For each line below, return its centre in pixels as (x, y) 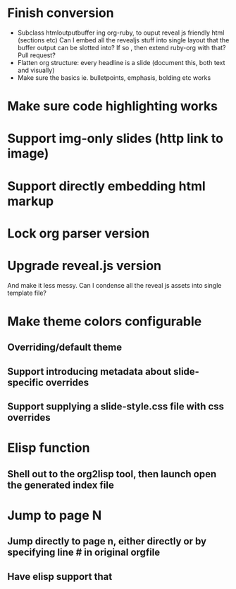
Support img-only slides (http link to (116, 139)
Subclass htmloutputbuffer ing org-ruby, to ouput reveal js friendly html (121, 33)
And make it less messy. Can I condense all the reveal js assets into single (114, 285)
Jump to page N (55, 515)
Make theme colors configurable (105, 321)
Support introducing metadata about (89, 372)
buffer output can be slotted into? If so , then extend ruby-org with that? (122, 47)
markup (31, 201)
